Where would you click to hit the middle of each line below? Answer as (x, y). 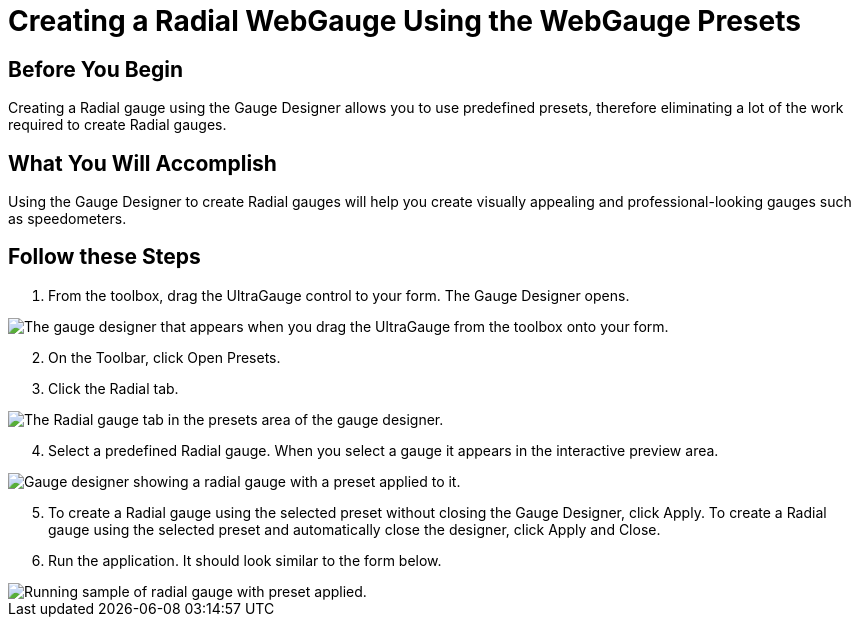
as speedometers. (67, 219)
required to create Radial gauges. (117, 125)
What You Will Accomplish (142, 163)
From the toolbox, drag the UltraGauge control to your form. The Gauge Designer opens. (339, 295)
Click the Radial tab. (113, 388)
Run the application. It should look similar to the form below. (245, 560)
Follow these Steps (104, 257)
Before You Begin (96, 69)
